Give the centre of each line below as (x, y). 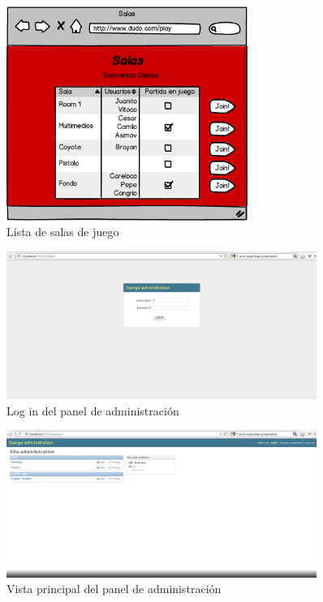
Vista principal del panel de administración (114, 589)
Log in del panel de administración (93, 410)
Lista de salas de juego (63, 232)
